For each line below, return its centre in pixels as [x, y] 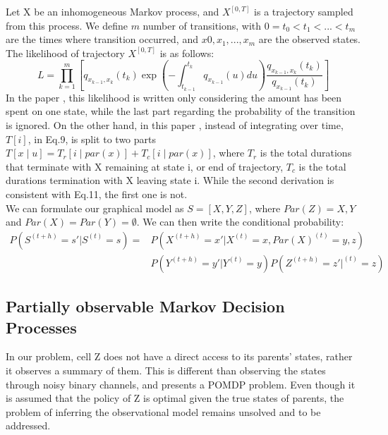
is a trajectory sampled [304, 11]
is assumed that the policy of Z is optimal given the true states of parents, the [175, 398]
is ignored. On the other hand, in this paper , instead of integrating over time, [175, 125]
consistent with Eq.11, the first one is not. [97, 194]
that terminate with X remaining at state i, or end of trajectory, [145, 166]
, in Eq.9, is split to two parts [92, 139]
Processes [41, 327]
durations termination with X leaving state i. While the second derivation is [170, 180]
